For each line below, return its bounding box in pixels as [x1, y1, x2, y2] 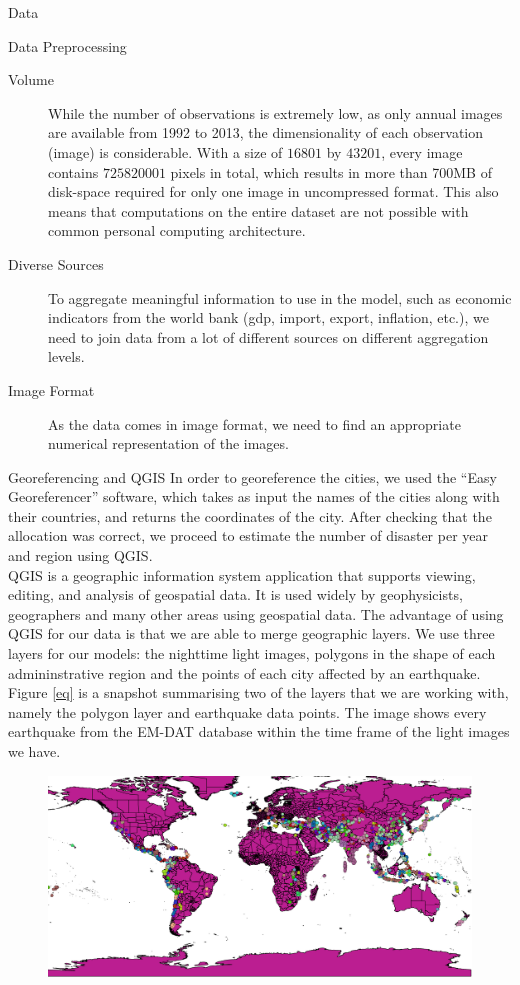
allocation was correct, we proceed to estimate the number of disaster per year [8, 525, 489, 546]
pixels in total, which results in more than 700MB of [170, 161, 492, 182]
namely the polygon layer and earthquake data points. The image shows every [8, 701, 487, 722]
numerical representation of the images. [48, 433, 289, 454]
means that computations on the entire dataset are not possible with [48, 200, 469, 221]
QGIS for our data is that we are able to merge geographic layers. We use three [8, 623, 495, 644]
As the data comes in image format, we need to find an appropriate [48, 413, 461, 434]
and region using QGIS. [8, 545, 153, 566]
